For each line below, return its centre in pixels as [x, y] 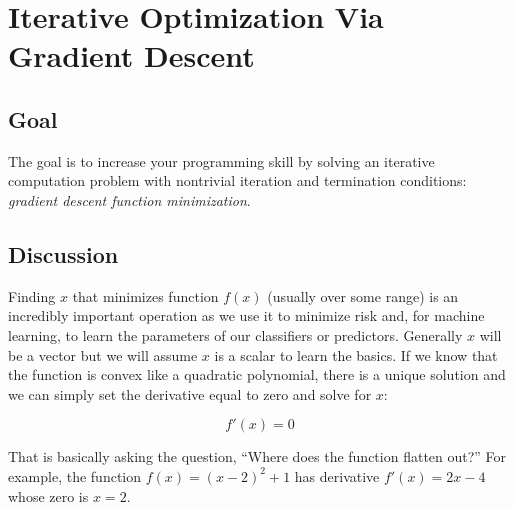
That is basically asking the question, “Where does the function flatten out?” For [257, 456]
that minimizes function [145, 295]
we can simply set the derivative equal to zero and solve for [190, 393]
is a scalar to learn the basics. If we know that [356, 354]
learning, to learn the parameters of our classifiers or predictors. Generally [235, 334]
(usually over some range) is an [363, 295]
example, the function [75, 475]
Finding [32, 295]
